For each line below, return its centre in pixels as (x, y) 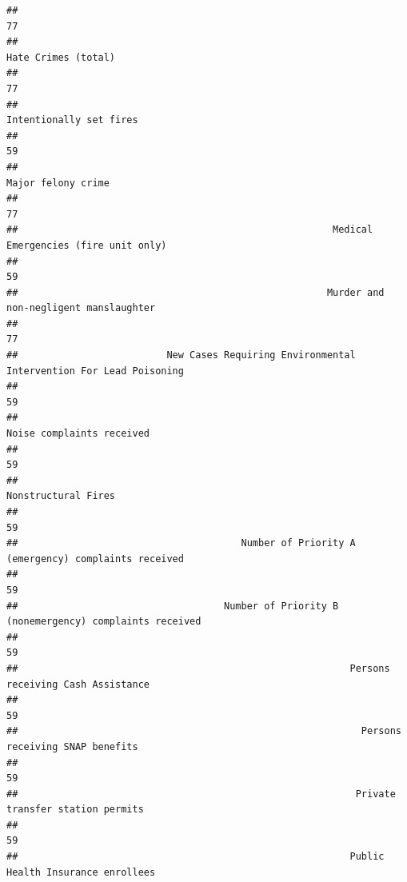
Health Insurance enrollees (81, 872)
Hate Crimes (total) (61, 57)
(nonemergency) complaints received (104, 622)
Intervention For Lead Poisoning (95, 371)
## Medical (190, 230)
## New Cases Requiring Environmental (181, 355)
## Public (196, 857)
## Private (201, 794)
